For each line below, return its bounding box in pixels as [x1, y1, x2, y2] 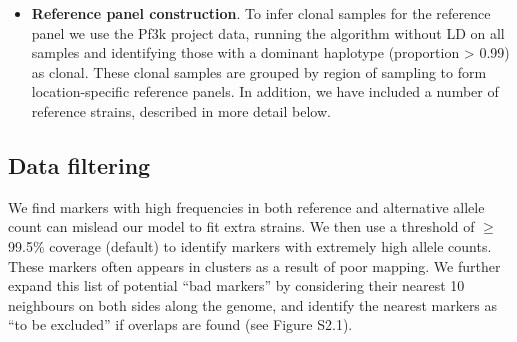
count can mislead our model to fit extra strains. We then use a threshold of [8, 216, 475, 237]
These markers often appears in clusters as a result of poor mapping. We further [8, 255, 501, 276]
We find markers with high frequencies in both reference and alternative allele [8, 196, 485, 217]
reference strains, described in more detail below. [31, 100, 331, 121]
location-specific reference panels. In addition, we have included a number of [31, 81, 499, 102]
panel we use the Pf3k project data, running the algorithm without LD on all [31, 22, 505, 43]
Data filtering [8, 149, 151, 180]
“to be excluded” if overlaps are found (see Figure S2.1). [8, 314, 353, 335]
